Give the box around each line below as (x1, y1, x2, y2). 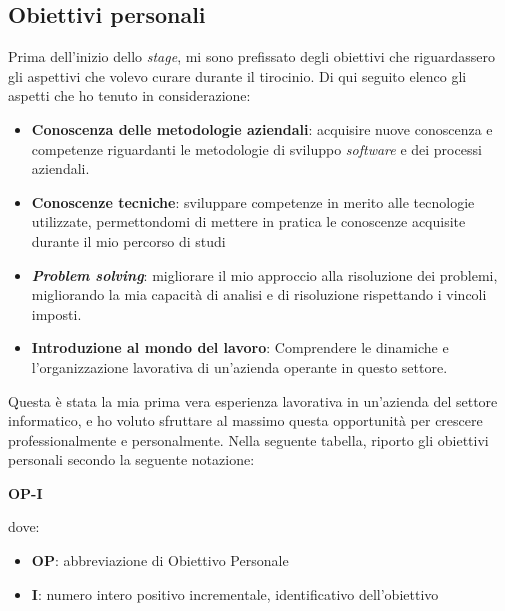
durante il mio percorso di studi (31, 230, 226, 251)
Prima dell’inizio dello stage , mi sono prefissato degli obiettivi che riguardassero (8, 46, 495, 67)
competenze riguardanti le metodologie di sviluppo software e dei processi (31, 138, 482, 159)
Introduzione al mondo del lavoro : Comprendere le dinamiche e (31, 337, 449, 358)
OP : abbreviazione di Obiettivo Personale (31, 550, 289, 571)
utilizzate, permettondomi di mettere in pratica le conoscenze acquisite (31, 211, 466, 232)
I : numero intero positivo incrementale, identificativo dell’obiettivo (31, 583, 439, 604)
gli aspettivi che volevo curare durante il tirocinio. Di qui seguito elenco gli (8, 65, 467, 86)
